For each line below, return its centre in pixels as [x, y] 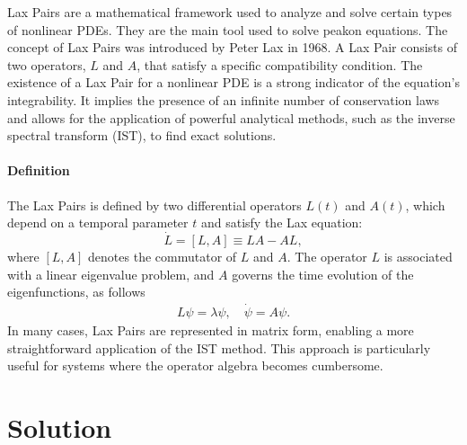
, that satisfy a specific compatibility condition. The [280, 64]
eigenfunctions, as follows [76, 292]
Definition [39, 170]
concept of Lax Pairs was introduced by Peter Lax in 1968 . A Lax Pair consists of [233, 47]
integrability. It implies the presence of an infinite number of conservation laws [224, 99]
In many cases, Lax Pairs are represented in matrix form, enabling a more [211, 329]
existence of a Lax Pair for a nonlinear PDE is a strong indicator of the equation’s [233, 82]
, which [425, 205]
